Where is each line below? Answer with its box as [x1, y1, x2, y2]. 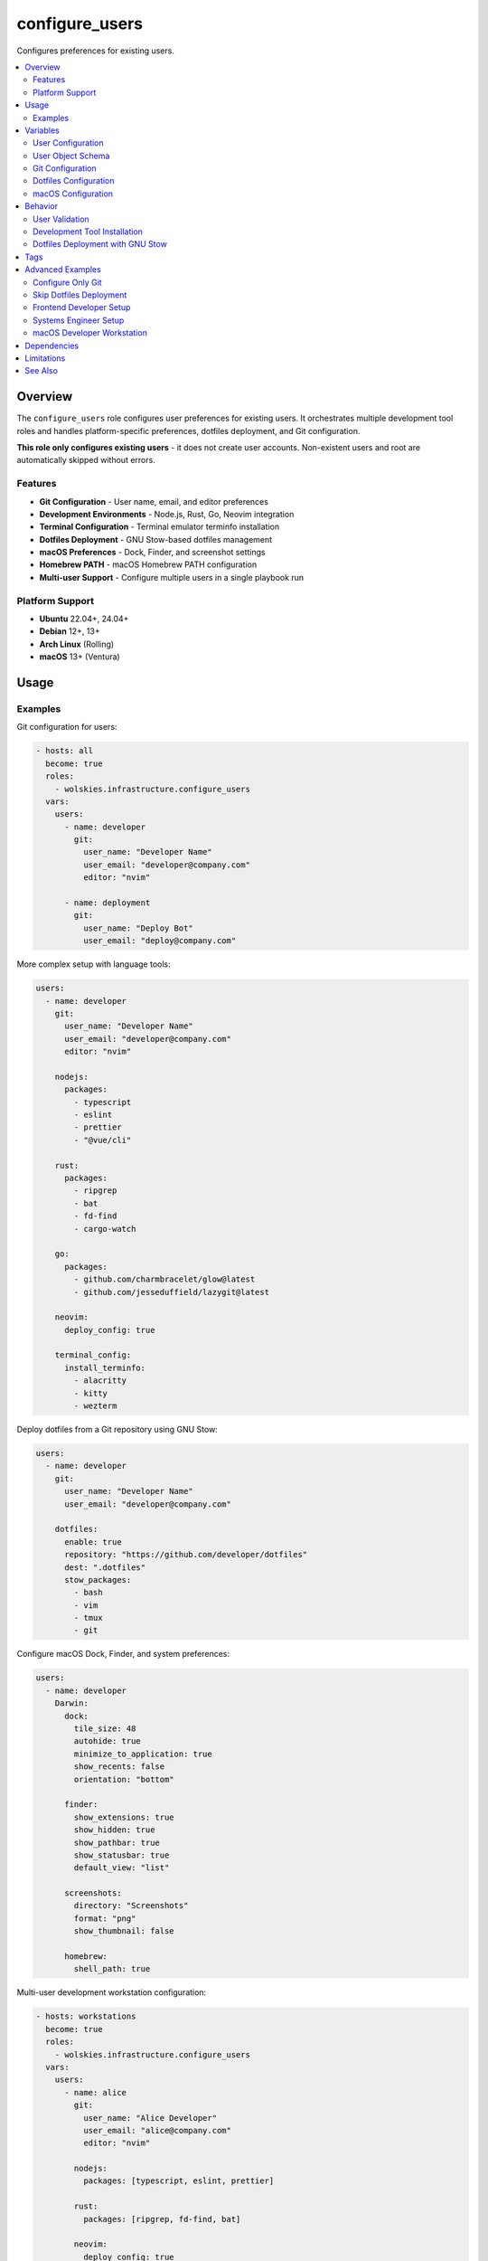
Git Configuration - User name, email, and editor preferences [39, 496, 268, 506]
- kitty [73, 1388, 108, 1398]
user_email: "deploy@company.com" [82, 936, 237, 946]
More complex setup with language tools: [16, 959, 171, 970]
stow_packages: [64, 1575, 132, 1585]
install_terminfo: [64, 1362, 146, 1373]
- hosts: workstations [35, 2011, 136, 2021]
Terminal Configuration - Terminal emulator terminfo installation [39, 521, 280, 533]
